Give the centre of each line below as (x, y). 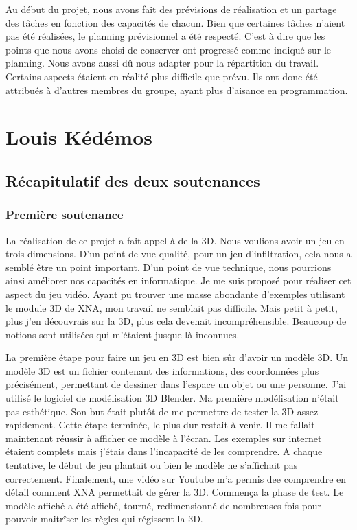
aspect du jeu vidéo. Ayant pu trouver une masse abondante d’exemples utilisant (175, 293)
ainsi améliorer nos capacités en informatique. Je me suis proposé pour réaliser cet (178, 280)
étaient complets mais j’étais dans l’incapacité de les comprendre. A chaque (164, 451)
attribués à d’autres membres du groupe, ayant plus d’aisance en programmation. (177, 90)
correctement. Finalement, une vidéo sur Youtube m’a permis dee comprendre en (176, 478)
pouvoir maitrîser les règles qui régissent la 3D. (104, 519)
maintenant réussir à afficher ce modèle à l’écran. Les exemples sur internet (164, 438)
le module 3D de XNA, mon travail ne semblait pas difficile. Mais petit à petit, (172, 307)
